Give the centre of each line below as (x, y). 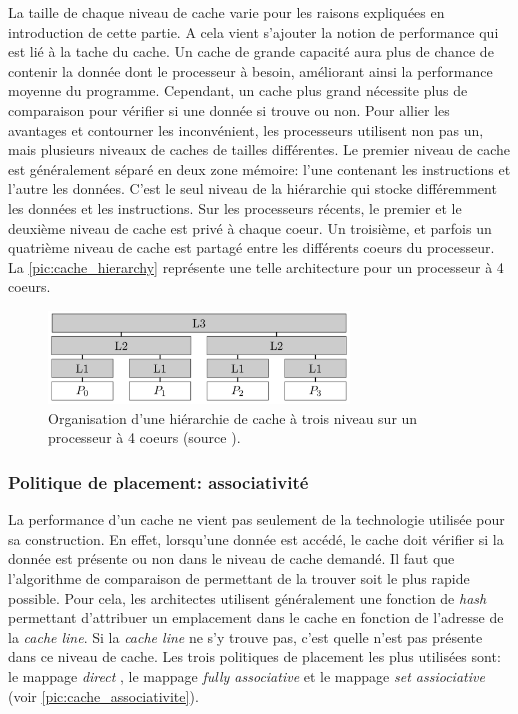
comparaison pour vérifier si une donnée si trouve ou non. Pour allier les (229, 109)
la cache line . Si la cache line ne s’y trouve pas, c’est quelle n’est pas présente (245, 636)
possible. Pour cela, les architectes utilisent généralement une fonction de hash (247, 597)
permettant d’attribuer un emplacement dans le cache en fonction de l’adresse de (256, 617)
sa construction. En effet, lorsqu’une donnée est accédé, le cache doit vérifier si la (256, 538)
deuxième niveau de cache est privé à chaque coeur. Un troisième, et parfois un (250, 227)
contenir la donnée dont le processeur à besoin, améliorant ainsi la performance (250, 70)
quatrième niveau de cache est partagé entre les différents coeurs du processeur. (251, 247)
